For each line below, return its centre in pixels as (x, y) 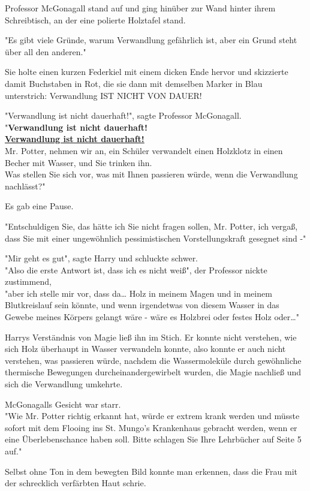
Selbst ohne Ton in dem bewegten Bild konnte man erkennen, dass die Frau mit (151, 471)
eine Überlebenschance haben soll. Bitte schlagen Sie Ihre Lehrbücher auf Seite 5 (153, 439)
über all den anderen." (46, 51)
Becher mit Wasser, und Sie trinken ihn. (79, 162)
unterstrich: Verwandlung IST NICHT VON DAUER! (103, 95)
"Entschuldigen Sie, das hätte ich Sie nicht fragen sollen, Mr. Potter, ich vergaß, (151, 226)
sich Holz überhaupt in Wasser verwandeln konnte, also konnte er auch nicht (145, 349)
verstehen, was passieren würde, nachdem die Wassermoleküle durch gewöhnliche (153, 360)
